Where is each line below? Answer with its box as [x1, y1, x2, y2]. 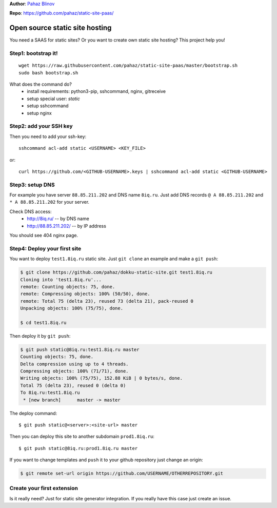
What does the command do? [9, 81, 72, 87]
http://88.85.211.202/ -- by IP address [27, 223, 106, 229]
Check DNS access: [9, 208, 52, 214]
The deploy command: [9, 410, 57, 416]
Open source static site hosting [9, 24, 112, 32]
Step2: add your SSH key [9, 123, 73, 130]
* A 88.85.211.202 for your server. [9, 199, 90, 205]
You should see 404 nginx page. [9, 232, 78, 238]
